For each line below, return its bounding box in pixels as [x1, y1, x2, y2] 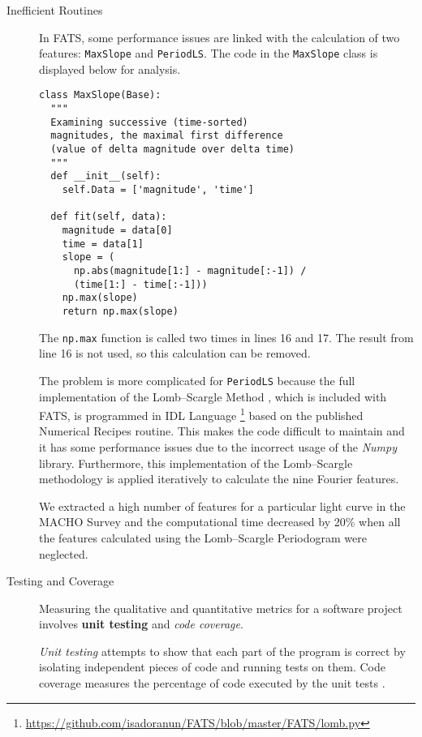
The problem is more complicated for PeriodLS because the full [39, 371, 355, 388]
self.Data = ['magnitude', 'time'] [62, 184, 254, 196]
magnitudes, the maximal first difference [50, 130, 283, 142]
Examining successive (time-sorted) [50, 116, 248, 128]
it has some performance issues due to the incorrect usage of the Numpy [39, 438, 397, 455]
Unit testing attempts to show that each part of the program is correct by [39, 642, 406, 659]
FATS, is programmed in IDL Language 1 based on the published [39, 405, 364, 423]
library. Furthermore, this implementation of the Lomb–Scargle [39, 454, 353, 471]
